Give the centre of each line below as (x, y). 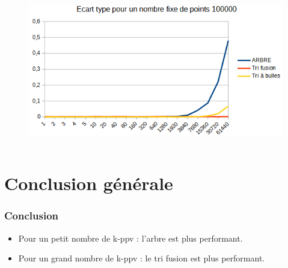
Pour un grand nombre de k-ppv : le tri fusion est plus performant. (142, 258)
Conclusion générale (89, 183)
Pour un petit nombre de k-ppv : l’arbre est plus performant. (130, 238)
